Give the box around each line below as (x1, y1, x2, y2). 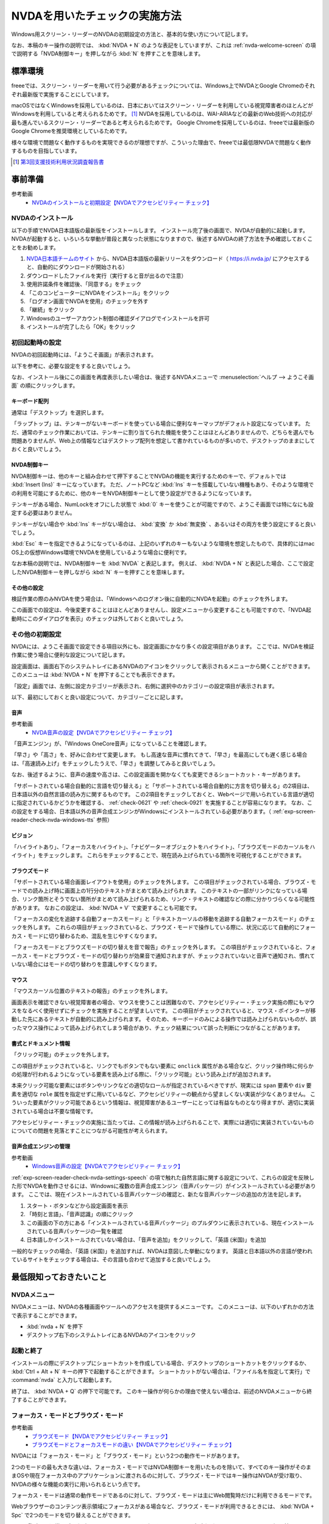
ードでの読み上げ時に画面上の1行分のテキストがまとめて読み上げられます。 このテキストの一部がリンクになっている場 (11, 887, 308, 894)
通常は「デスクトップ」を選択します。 (11, 408, 107, 416)
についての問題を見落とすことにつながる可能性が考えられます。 (11, 1127, 171, 1134)
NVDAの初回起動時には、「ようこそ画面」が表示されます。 (11, 351, 157, 358)
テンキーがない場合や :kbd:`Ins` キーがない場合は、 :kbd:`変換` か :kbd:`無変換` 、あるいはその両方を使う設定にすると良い (11, 520, 316, 527)
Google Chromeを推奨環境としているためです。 (11, 127, 130, 135)
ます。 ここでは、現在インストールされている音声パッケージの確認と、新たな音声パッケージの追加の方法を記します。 (11, 1191, 305, 1198)
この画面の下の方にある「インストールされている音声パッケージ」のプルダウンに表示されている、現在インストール (26, 1219, 314, 1227)
